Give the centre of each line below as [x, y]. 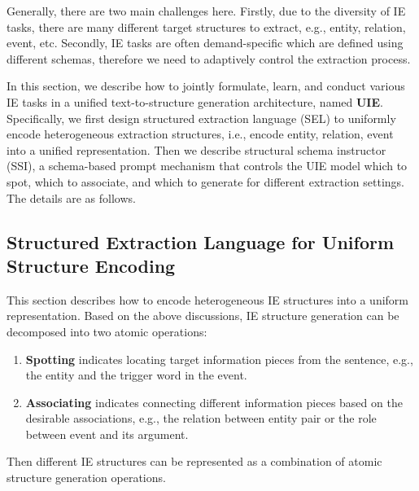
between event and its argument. [107, 434]
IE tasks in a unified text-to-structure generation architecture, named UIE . [195, 101]
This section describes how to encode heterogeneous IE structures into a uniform [208, 299]
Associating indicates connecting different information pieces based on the [214, 402]
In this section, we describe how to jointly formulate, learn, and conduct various [206, 86]
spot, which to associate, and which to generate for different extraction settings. [205, 181]
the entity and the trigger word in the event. [136, 375]
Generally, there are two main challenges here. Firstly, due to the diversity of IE [206, 11]
